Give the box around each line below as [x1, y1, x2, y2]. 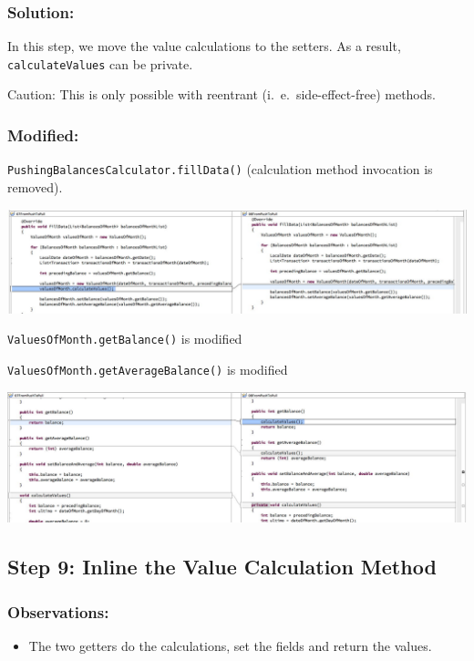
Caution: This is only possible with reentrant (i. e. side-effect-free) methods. [7, 85, 436, 104]
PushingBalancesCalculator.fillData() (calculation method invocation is [7, 160, 433, 179]
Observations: [7, 600, 109, 623]
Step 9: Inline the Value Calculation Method [7, 553, 437, 581]
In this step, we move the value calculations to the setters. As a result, [7, 36, 401, 56]
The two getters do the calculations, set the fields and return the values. [28, 635, 432, 655]
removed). [7, 177, 63, 196]
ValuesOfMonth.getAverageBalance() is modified [7, 359, 288, 378]
